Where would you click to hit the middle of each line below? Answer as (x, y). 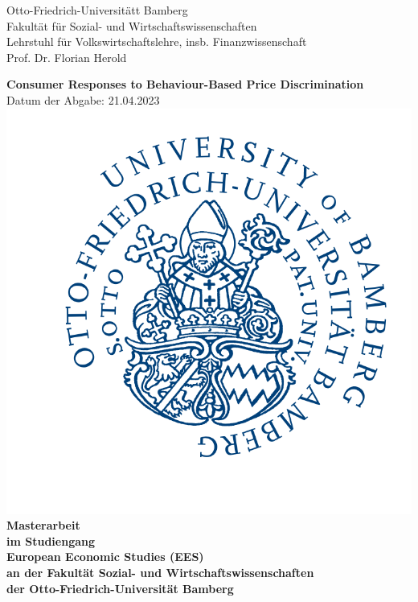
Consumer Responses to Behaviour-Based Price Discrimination (185, 84)
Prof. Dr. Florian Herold (67, 57)
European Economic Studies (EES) (105, 557)
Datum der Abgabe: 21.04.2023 (83, 99)
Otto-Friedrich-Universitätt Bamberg (97, 10)
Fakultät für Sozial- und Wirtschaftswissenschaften (132, 25)
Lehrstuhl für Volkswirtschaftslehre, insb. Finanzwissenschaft (157, 41)
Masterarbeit (43, 525)
